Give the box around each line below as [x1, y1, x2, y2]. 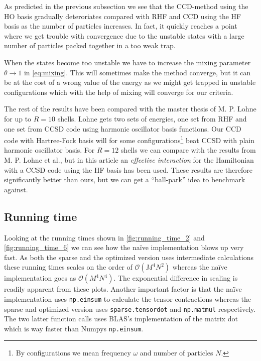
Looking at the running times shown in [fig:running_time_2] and [4, 232, 205, 243]
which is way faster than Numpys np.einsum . [4, 323, 144, 333]
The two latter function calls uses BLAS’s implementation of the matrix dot [4, 313, 238, 324]
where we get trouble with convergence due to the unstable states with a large [4, 30, 244, 41]
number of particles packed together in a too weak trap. [4, 40, 176, 51]
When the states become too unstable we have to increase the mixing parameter [4, 57, 251, 67]
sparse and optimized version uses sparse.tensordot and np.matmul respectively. [4, 303, 256, 314]
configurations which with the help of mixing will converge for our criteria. [4, 86, 233, 97]
